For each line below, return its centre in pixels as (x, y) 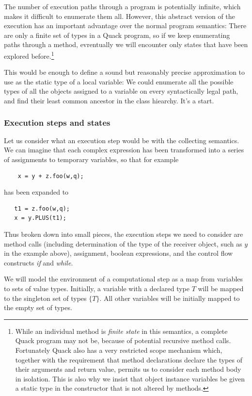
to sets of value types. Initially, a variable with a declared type (97, 288)
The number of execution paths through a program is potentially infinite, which (122, 6)
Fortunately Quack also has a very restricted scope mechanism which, (119, 350)
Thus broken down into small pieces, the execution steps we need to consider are (124, 234)
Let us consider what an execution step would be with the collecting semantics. (122, 140)
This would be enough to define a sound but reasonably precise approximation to (125, 72)
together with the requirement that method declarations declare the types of (129, 359)
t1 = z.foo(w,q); (42, 208)
